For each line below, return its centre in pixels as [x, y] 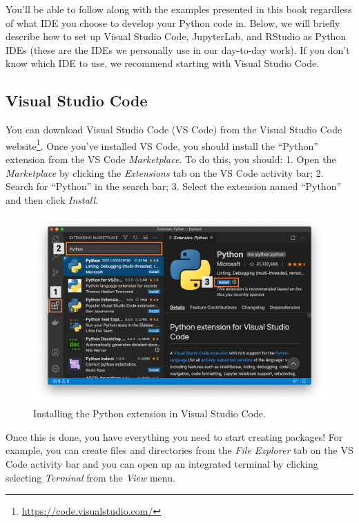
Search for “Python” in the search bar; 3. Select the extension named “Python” [174, 186]
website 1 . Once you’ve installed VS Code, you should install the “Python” [162, 144]
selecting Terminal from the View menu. [90, 477]
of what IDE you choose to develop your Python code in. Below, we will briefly [173, 22]
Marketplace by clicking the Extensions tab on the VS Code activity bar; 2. [165, 172]
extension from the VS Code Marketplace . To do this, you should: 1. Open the [171, 159]
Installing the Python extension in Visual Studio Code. [149, 413]
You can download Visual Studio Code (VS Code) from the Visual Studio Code [174, 130]
